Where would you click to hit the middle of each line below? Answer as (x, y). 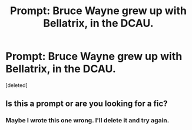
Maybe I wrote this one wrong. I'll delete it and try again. (87, 121)
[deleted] (16, 85)
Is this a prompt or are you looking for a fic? (87, 104)
